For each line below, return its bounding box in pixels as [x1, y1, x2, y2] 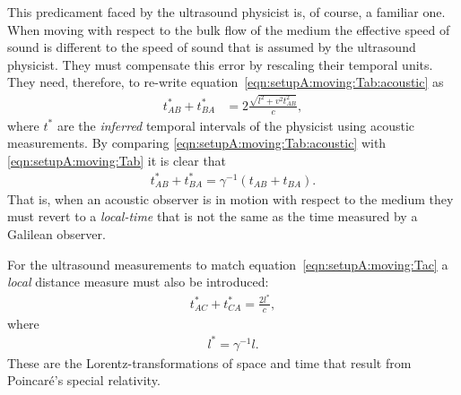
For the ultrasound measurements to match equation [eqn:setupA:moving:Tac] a [7, 254, 448, 273]
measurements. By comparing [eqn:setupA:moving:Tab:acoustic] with [7, 133, 387, 152]
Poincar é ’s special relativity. [7, 371, 161, 390]
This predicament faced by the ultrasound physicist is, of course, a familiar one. [7, 3, 446, 21]
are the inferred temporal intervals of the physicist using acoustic [57, 116, 415, 134]
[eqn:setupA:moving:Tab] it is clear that [7, 150, 227, 169]
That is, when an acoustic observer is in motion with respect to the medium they [7, 189, 454, 208]
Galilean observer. [7, 225, 106, 244]
